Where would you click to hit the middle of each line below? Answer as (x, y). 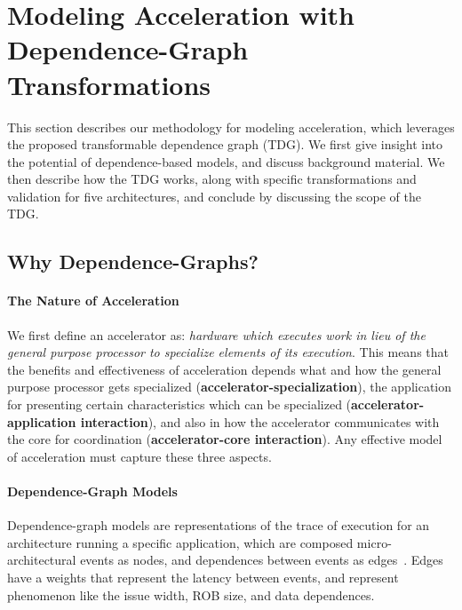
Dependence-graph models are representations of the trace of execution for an (219, 525)
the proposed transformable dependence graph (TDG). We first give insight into (225, 144)
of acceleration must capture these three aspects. (139, 456)
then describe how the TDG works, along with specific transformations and (212, 179)
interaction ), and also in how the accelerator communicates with (260, 421)
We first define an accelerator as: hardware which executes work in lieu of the (216, 334)
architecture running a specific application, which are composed (180, 542)
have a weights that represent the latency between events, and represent (203, 577)
